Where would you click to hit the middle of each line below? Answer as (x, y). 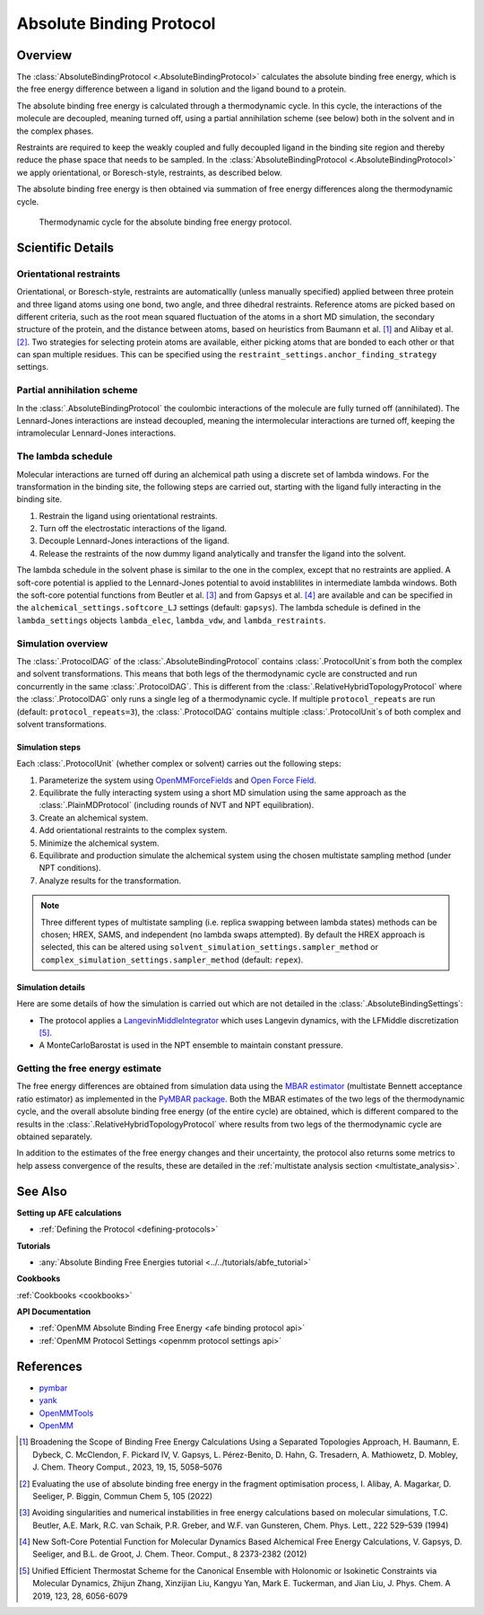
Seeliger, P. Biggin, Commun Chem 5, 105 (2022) (123, 1496)
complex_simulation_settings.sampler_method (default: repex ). (172, 960)
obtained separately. (55, 1137)
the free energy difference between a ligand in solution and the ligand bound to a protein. (181, 89)
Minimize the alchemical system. (99, 843)
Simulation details (51, 987)
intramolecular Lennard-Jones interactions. (96, 433)
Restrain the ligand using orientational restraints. (129, 515)
